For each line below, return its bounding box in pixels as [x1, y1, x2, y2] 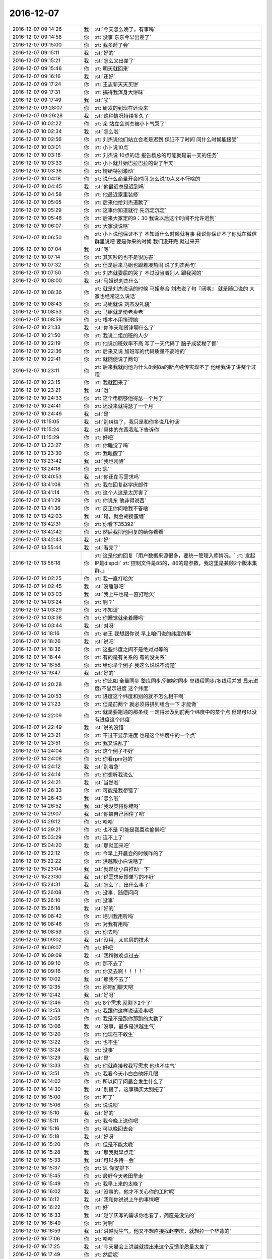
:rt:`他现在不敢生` [94, 1030, 135, 1037]
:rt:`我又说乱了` [94, 739, 130, 746]
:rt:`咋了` [94, 1093, 115, 1100]
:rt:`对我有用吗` [94, 921, 130, 928]
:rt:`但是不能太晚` [94, 1141, 135, 1148]
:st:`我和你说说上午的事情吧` [94, 1196, 161, 1203]
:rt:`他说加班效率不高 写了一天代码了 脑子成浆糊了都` [94, 340, 219, 347]
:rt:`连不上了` [94, 834, 125, 841]
